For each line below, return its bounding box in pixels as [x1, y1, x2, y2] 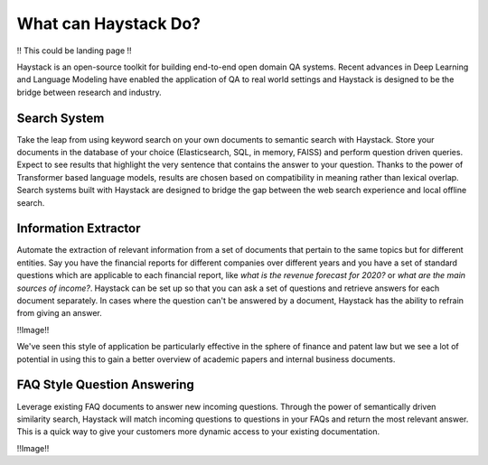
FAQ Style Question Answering [16, 377, 194, 393]
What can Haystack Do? [16, 14, 201, 33]
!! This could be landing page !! [16, 45, 132, 56]
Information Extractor [16, 221, 141, 237]
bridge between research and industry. [16, 87, 162, 98]
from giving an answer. [16, 308, 103, 319]
